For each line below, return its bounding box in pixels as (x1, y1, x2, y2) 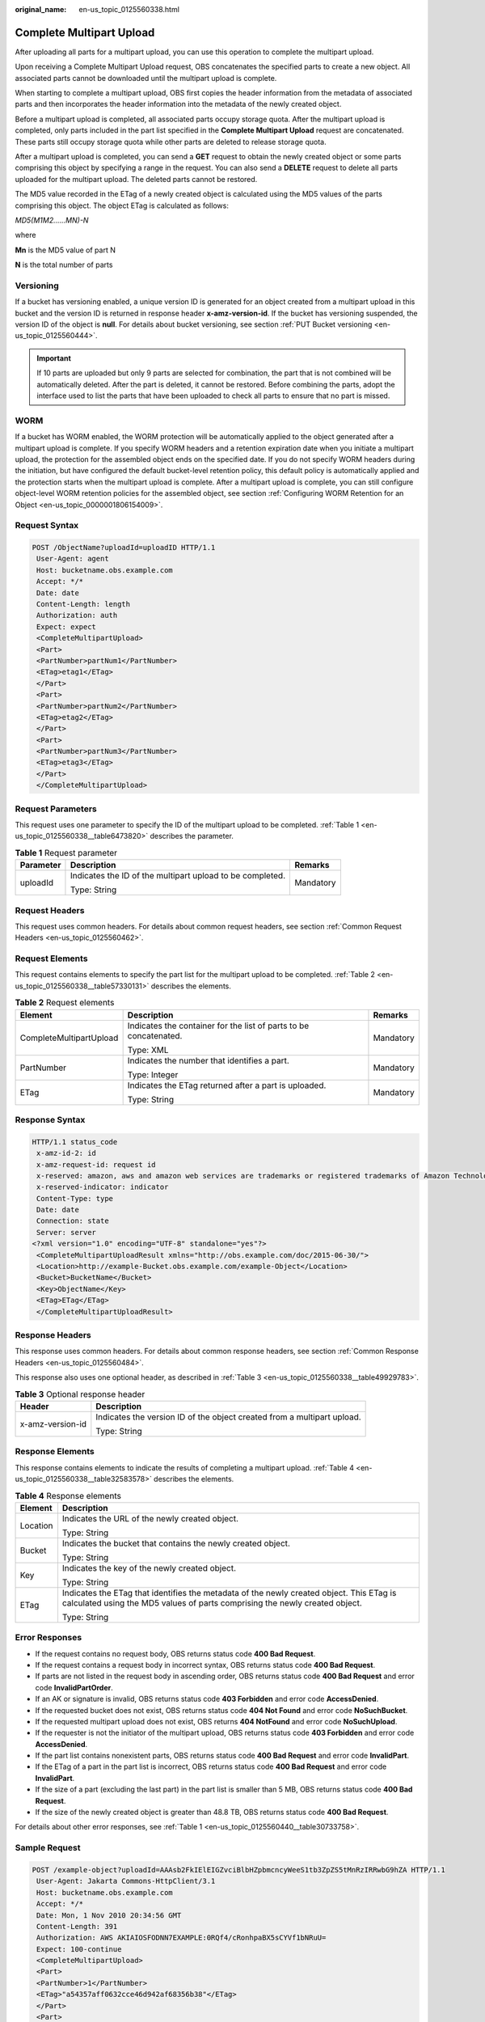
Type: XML (127, 1044, 169, 1055)
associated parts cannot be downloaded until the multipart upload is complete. (15, 73, 277, 82)
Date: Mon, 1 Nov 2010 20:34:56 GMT (36, 1910, 182, 1920)
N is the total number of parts (15, 260, 113, 270)
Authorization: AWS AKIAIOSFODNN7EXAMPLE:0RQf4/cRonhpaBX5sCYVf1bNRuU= (36, 1933, 327, 1943)
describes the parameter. (150, 831, 234, 841)
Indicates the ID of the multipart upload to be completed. (70, 870, 286, 882)
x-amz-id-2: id (36, 1148, 97, 1158)
